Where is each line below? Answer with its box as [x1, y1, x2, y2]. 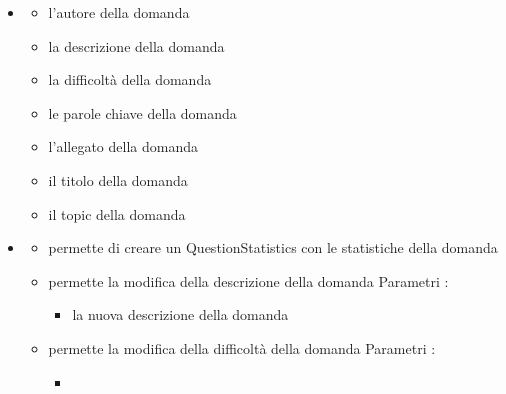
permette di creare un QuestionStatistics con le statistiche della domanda [48, 237, 498, 258]
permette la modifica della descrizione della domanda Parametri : [48, 270, 449, 291]
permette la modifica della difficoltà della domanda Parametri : [48, 337, 436, 358]
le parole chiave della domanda [48, 102, 237, 123]
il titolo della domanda [48, 169, 188, 190]
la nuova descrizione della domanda [72, 304, 289, 325]
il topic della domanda [48, 203, 186, 224]
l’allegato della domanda [48, 136, 198, 157]
